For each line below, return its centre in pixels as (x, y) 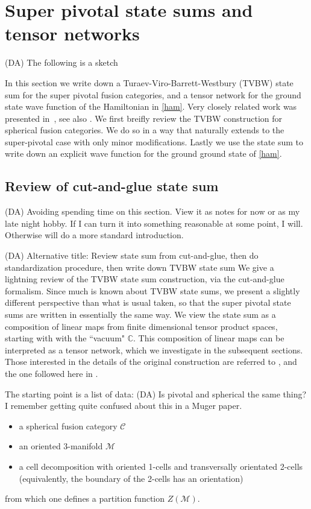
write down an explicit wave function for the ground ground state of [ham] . (143, 153)
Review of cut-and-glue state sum (112, 186)
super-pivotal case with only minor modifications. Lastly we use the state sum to (154, 141)
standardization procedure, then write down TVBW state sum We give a (140, 267)
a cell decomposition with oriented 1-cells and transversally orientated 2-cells (161, 466)
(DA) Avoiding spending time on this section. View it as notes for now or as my (152, 211)
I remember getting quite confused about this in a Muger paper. (124, 406)
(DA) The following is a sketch (61, 62)
